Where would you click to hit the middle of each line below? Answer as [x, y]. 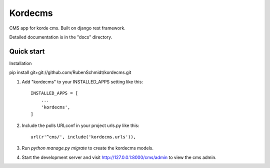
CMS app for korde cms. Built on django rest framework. [67, 28]
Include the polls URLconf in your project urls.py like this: [80, 125]
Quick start [27, 51]
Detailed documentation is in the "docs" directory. [61, 37]
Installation [20, 63]
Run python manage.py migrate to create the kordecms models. [88, 148]
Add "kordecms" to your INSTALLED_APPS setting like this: [82, 81]
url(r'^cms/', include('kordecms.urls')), [83, 137]
